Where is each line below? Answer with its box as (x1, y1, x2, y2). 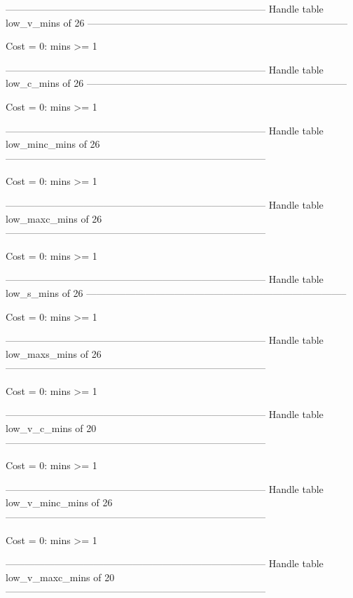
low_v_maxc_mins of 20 (6, 569, 115, 584)
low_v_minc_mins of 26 (6, 495, 113, 510)
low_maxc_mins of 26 (6, 211, 102, 225)
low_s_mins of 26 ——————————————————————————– (6, 285, 347, 300)
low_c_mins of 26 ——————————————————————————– (6, 76, 347, 90)
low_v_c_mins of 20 (6, 421, 97, 436)
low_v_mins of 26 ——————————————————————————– (6, 15, 348, 29)
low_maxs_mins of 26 (6, 346, 102, 361)
